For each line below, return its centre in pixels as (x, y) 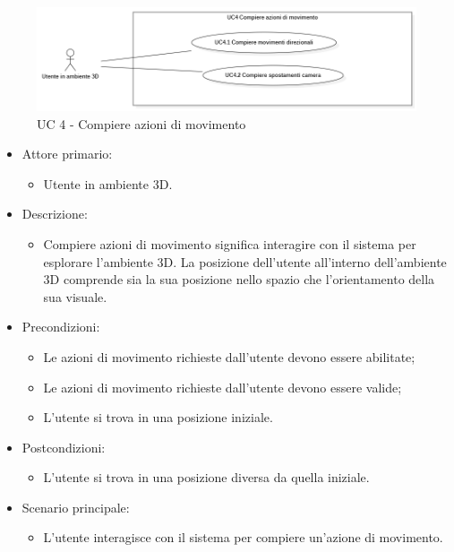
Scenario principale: (76, 507)
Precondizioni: (61, 327)
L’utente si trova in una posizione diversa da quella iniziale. (206, 477)
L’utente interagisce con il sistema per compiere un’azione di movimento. (243, 537)
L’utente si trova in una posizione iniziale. (158, 417)
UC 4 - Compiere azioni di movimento (141, 123)
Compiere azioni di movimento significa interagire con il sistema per (230, 243)
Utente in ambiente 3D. (108, 183)
